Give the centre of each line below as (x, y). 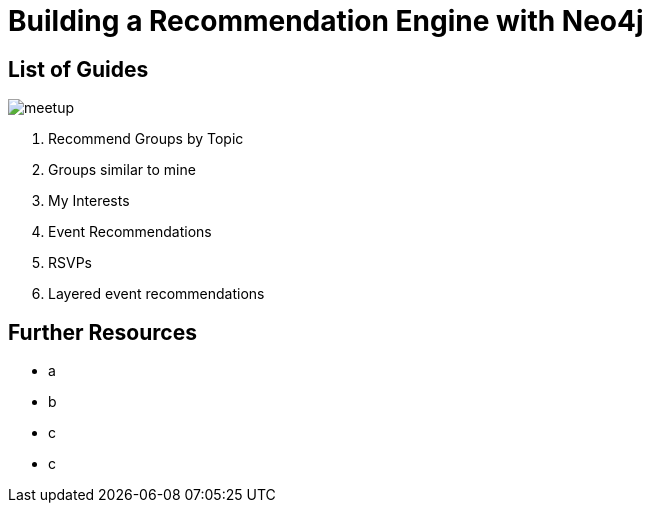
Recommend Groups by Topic (146, 139)
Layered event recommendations (156, 294)
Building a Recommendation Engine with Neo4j (326, 21)
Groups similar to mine (122, 170)
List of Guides (78, 69)
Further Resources (102, 332)
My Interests (89, 201)
